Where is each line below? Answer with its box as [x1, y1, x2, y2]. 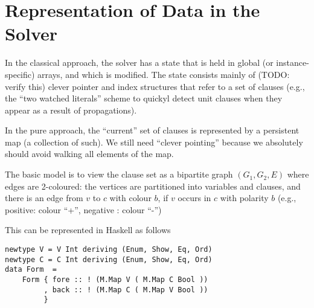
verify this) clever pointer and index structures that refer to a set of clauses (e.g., [5, 80, 305, 92]
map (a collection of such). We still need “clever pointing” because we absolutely [5, 135, 303, 148]
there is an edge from [5, 191, 83, 204]
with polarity [220, 191, 269, 204]
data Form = [5, 265, 57, 274]
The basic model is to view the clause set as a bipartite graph [5, 168, 233, 181]
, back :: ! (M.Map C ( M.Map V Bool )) [43, 285, 208, 294]
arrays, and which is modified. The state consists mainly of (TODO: [37, 68, 290, 80]
